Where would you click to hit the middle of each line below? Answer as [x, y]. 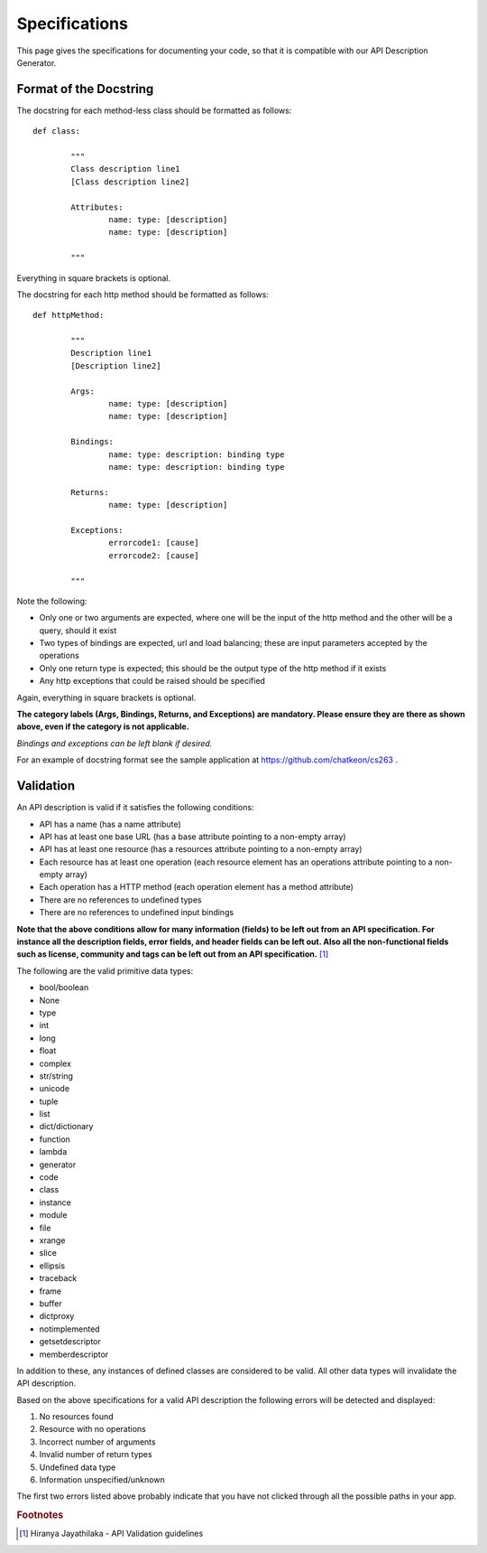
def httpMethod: [69, 315]
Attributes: [97, 207]
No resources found [76, 1417]
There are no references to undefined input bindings [137, 912]
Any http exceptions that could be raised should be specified [152, 681]
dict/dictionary [66, 1127]
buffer [51, 1303]
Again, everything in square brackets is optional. [106, 697]
